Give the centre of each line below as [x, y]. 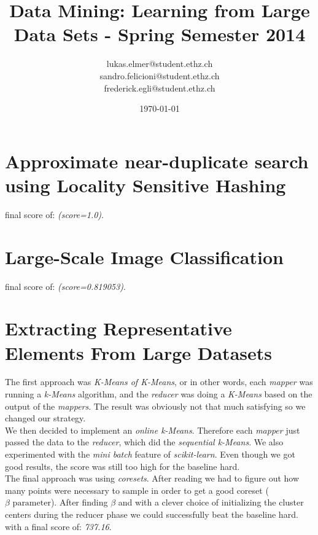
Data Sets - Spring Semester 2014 [160, 34]
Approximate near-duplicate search [157, 161]
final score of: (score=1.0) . [55, 214]
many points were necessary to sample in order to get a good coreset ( [137, 490]
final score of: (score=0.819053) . [65, 286]
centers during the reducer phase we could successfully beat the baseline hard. [152, 514]
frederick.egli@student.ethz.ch [160, 88]
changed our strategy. [45, 418]
